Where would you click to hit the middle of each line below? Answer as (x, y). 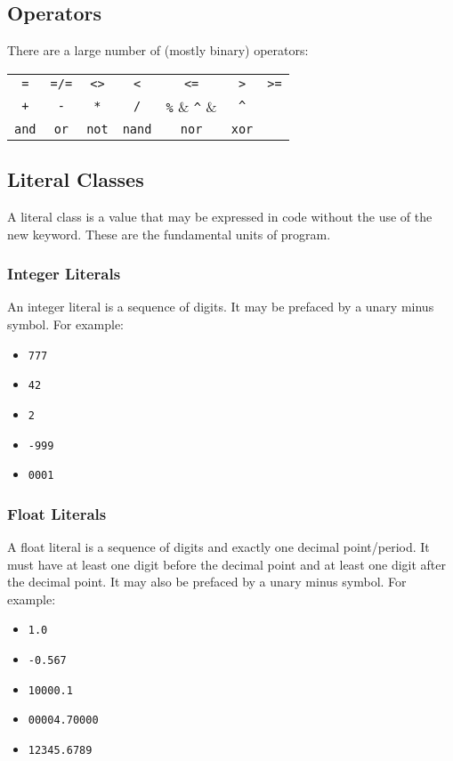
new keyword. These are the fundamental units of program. (169, 234)
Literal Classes (76, 179)
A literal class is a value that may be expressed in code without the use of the (220, 216)
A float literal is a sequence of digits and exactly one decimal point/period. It (218, 547)
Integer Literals (64, 274)
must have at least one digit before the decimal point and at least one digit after (227, 564)
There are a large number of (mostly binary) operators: (158, 50)
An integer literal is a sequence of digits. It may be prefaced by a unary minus (221, 307)
